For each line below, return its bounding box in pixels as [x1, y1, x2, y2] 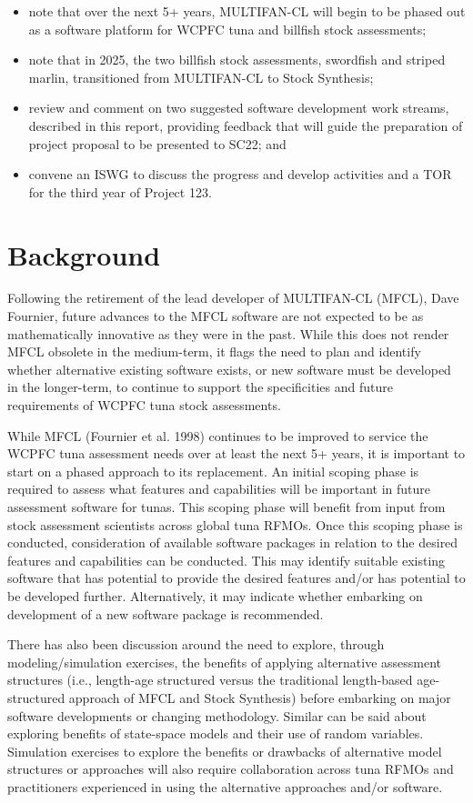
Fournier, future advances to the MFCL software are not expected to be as [7, 306, 424, 326]
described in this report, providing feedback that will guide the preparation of [28, 115, 463, 135]
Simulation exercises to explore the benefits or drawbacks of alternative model [7, 741, 442, 760]
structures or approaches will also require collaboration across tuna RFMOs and [7, 759, 454, 778]
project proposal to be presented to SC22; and [28, 134, 287, 153]
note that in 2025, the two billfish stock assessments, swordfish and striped [28, 50, 446, 69]
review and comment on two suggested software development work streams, [28, 98, 449, 117]
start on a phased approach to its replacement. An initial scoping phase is [7, 461, 419, 480]
